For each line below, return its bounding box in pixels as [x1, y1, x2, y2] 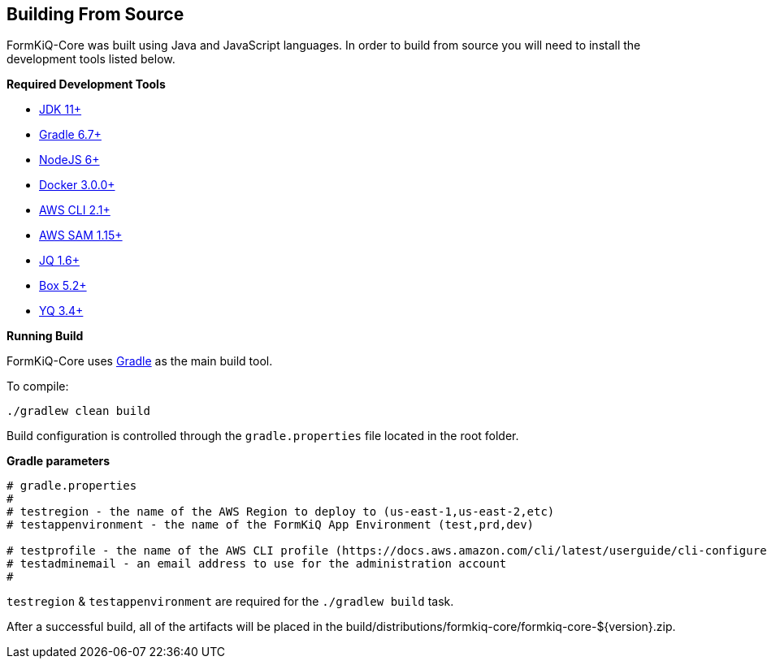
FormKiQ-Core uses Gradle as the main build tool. [6, 354, 273, 369]
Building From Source [6, 4, 184, 24]
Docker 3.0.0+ [39, 178, 115, 192]
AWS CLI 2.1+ [39, 203, 110, 218]
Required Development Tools [6, 77, 166, 92]
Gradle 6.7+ [39, 127, 102, 142]
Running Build [6, 329, 84, 343]
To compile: [6, 379, 69, 394]
